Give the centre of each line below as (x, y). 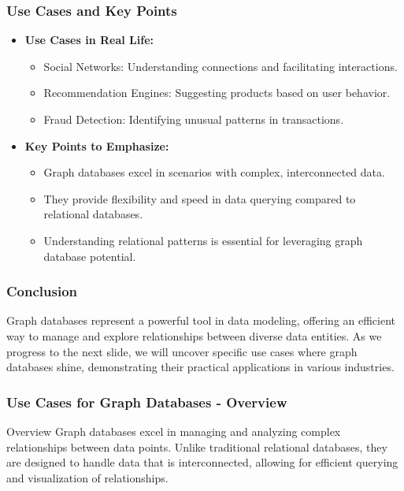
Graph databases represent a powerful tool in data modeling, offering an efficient (201, 320)
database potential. (90, 256)
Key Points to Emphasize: (97, 145)
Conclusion (42, 291)
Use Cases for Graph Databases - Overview (147, 402)
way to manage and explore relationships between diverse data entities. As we (194, 335)
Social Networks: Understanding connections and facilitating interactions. (221, 66)
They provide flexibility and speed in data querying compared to (200, 198)
